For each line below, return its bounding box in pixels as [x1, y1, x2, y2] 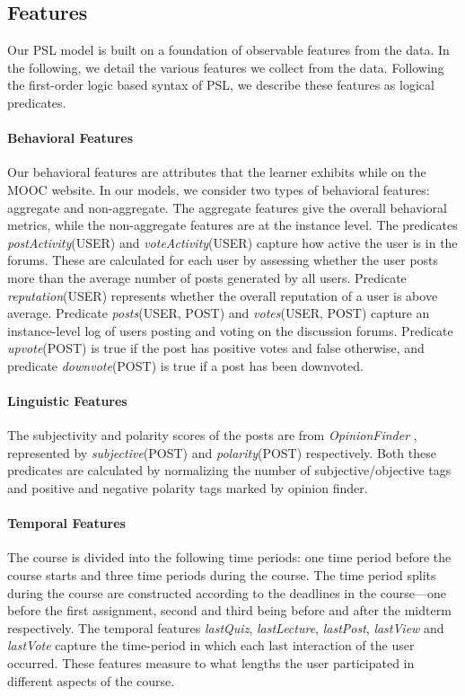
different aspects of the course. [7, 671, 175, 690]
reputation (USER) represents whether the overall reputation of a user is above [7, 286, 438, 304]
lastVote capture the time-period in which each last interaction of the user [7, 636, 415, 655]
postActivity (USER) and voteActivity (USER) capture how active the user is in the [7, 233, 458, 251]
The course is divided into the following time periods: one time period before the [7, 548, 452, 567]
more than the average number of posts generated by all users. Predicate [7, 268, 407, 286]
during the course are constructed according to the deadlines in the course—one [7, 583, 446, 602]
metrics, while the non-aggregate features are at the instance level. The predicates [7, 216, 458, 234]
